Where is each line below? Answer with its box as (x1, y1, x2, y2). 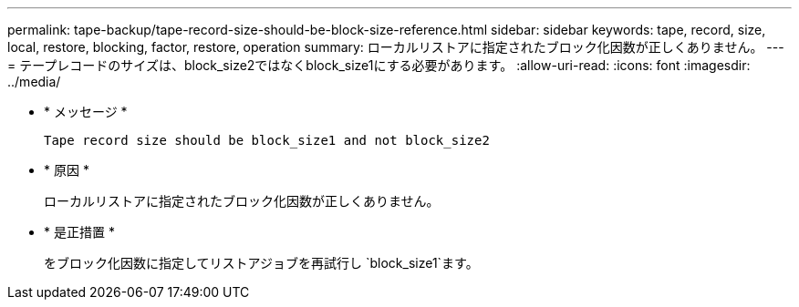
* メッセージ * (44, 104, 128, 119)
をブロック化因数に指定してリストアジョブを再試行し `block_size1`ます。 (44, 255, 479, 271)
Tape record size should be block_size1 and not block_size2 (44, 133, 490, 148)
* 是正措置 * (44, 224, 115, 240)
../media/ (7, 74, 61, 89)
